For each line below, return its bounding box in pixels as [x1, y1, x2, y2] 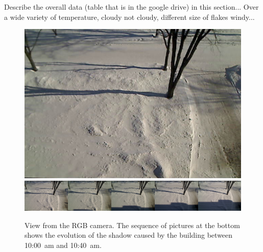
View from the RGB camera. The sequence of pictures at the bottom [25, 219, 240, 230]
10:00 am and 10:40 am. [25, 239, 102, 250]
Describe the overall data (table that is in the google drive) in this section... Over [4, 2, 259, 12]
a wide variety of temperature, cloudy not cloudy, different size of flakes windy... [4, 11, 255, 22]
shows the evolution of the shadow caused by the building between [25, 230, 233, 240]
